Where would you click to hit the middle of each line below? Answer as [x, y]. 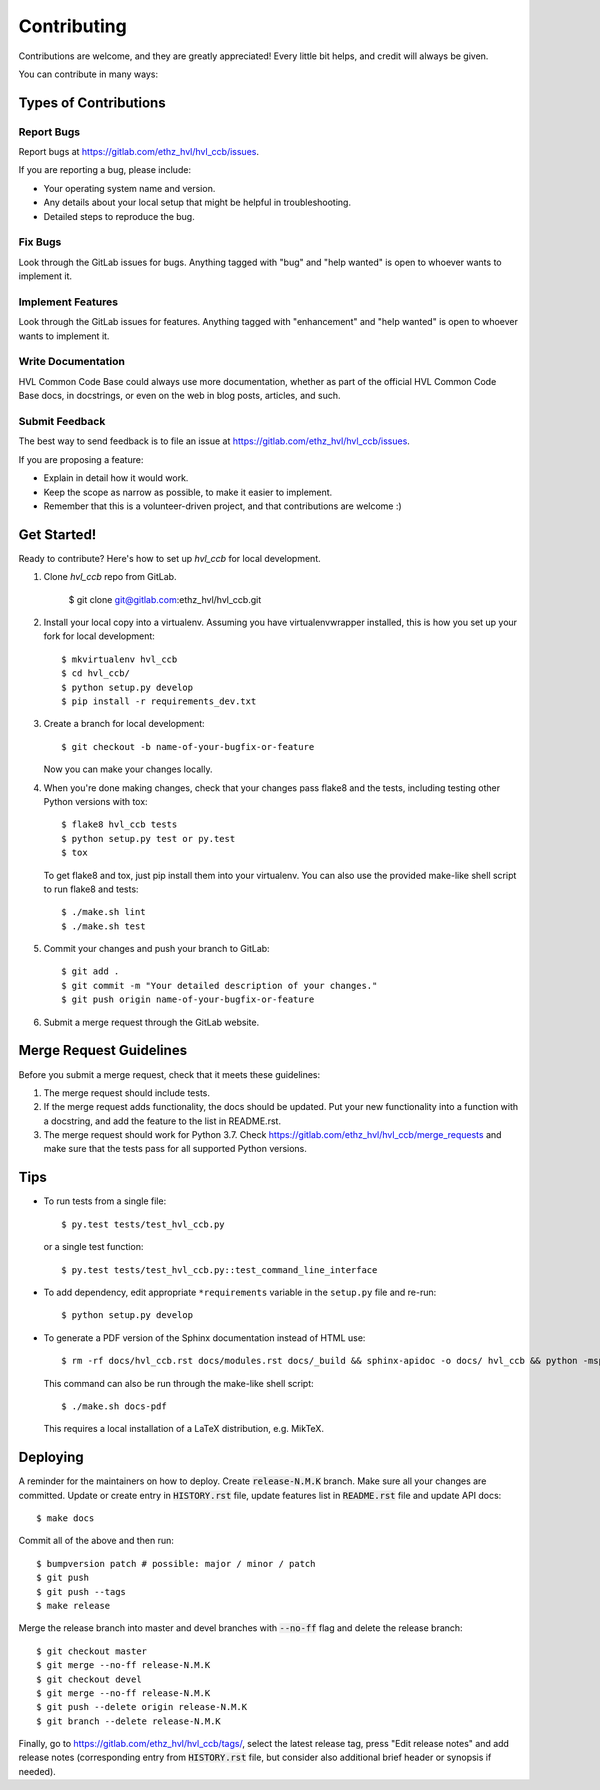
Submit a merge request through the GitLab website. [151, 1022]
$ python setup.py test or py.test [148, 838]
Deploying [51, 1457]
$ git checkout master [92, 1651]
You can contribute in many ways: [88, 74]
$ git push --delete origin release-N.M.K [142, 1707]
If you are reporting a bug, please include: [105, 170]
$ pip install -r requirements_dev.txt [159, 701]
